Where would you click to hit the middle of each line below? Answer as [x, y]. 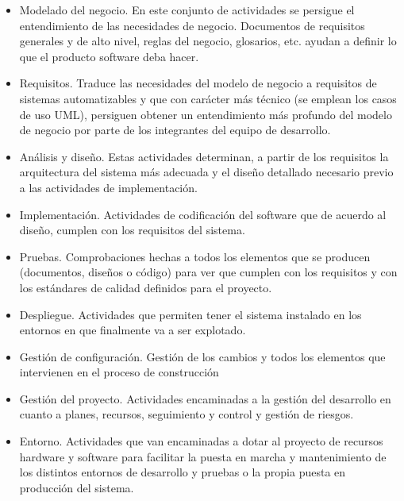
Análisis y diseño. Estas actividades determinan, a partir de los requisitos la [204, 156]
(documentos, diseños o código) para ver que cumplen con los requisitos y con [208, 272]
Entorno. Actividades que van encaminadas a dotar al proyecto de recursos [201, 441]
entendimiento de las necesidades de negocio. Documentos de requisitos [192, 25]
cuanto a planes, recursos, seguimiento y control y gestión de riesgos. [187, 414]
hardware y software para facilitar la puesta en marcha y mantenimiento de [203, 456]
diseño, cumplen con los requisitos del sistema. [132, 230]
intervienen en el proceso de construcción [119, 372]
